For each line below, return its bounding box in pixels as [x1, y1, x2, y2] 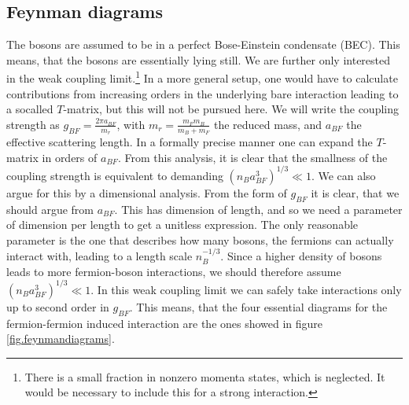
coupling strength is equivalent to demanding [6, 167, 223, 183]
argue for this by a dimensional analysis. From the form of [6, 184, 287, 201]
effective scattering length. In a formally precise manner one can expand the [6, 134, 373, 150]
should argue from [6, 201, 94, 217]
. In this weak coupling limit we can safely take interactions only [90, 281, 402, 297]
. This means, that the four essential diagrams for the [129, 298, 388, 315]
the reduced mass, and [213, 116, 322, 132]
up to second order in [6, 298, 109, 315]
